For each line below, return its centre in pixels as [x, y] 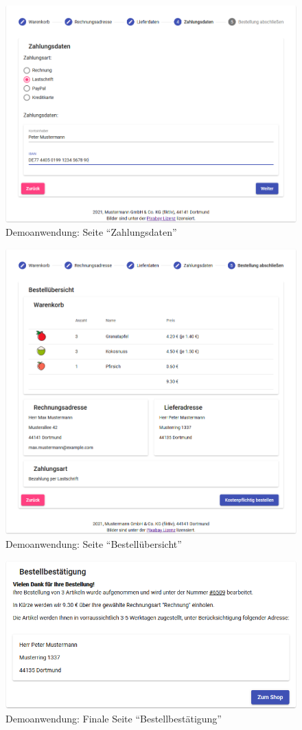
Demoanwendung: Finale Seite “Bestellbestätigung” [114, 718]
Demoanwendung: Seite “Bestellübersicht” [94, 543]
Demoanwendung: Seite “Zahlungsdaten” [91, 232]
